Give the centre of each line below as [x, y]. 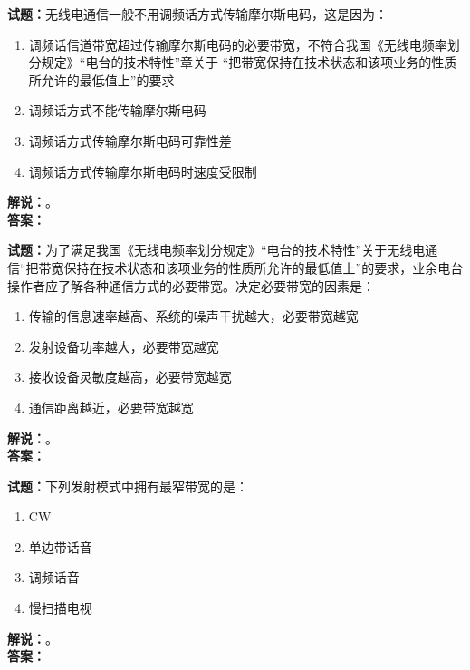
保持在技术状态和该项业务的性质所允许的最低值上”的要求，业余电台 [264, 267]
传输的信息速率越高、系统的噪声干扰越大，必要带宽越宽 [193, 316]
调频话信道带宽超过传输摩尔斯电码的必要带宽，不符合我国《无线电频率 [238, 44]
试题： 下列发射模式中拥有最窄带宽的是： [128, 486]
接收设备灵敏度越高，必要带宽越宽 [130, 377]
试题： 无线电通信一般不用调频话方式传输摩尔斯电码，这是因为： [197, 14]
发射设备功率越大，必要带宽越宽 [124, 346]
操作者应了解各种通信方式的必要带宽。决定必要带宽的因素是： [191, 285]
